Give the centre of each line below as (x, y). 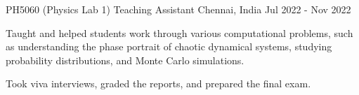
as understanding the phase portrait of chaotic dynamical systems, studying (169, 46)
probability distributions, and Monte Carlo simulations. (125, 60)
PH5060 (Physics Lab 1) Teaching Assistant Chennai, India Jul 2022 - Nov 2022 (178, 9)
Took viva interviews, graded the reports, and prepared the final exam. (158, 83)
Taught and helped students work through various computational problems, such (179, 32)
